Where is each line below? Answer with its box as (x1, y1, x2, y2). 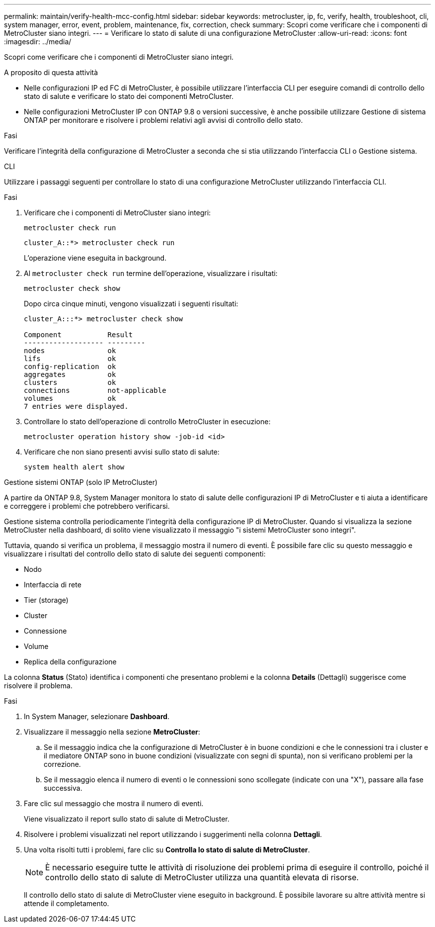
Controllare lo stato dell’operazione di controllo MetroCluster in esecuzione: (24, 417, 271, 426)
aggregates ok (24, 371, 116, 378)
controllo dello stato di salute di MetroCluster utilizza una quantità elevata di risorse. (45, 872, 359, 882)
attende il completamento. (24, 899, 109, 908)
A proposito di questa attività (4, 68, 98, 77)
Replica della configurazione (24, 657, 117, 666)
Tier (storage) (24, 596, 69, 604)
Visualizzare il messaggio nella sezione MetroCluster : (24, 728, 200, 736)
